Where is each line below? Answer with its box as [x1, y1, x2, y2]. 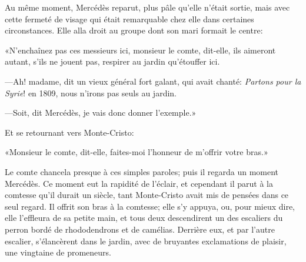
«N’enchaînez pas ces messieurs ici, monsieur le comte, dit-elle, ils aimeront [5, 43, 276, 56]
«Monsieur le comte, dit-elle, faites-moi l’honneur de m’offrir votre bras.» [5, 146, 268, 158]
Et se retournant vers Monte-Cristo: [5, 126, 134, 138]
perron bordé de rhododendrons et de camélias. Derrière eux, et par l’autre [5, 223, 275, 235]
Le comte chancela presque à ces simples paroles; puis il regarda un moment [5, 165, 279, 177]
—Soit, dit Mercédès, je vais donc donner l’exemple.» [5, 106, 197, 119]
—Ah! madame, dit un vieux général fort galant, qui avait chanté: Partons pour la [5, 75, 301, 87]
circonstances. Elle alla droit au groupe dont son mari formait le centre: [5, 24, 263, 36]
